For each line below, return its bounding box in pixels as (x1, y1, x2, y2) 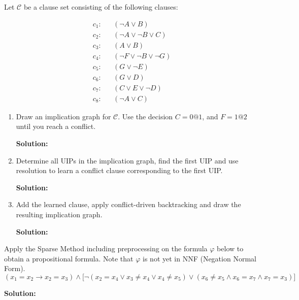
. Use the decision (118, 111, 173, 121)
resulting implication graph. (16, 209, 103, 219)
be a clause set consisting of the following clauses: (23, 2, 178, 12)
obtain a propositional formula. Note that (4, 253, 134, 263)
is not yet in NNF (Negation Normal (143, 253, 256, 263)
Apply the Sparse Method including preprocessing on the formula (4, 243, 208, 254)
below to (217, 243, 244, 254)
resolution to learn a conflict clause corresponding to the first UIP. (16, 165, 223, 176)
